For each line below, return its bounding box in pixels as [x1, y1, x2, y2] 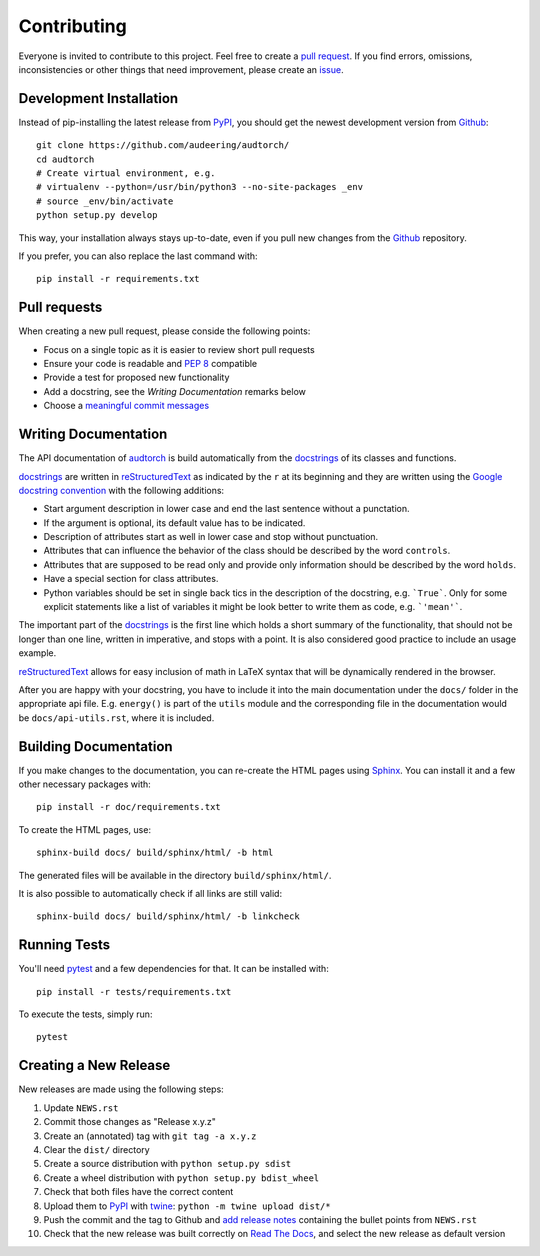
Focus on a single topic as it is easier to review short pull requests [43, 343, 315, 355]
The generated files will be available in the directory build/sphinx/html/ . [18, 869, 332, 881]
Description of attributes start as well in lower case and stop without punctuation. [43, 531, 379, 543]
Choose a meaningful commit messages [43, 400, 210, 412]
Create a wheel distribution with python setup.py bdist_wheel [43, 1171, 320, 1184]
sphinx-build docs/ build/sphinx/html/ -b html [36, 847, 274, 859]
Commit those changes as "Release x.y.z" [43, 1116, 217, 1128]
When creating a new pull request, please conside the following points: [18, 325, 311, 337]
